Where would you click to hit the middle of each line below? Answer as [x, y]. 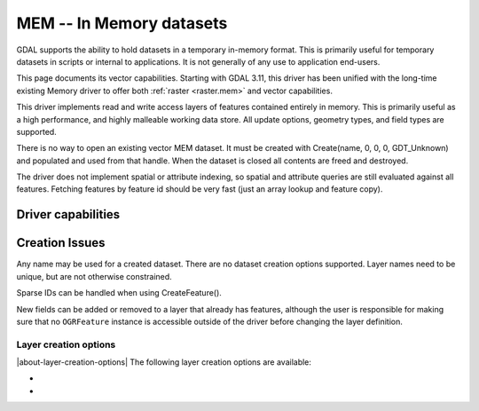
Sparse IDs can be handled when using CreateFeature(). [119, 293]
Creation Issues [61, 243]
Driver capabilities [68, 214]
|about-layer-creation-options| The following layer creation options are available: [164, 362]
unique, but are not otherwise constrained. [94, 276]
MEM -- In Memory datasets [122, 23]
